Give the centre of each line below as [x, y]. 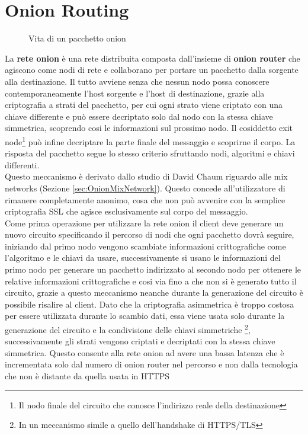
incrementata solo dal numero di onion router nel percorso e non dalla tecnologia [151, 364]
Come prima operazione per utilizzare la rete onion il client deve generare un [144, 223]
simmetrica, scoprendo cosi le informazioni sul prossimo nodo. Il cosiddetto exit [149, 128]
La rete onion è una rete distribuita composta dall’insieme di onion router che [153, 58]
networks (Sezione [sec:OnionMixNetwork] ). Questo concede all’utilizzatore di [145, 188]
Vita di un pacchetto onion [77, 38]
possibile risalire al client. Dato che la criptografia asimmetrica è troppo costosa [150, 304]
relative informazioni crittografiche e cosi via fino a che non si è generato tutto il [151, 281]
